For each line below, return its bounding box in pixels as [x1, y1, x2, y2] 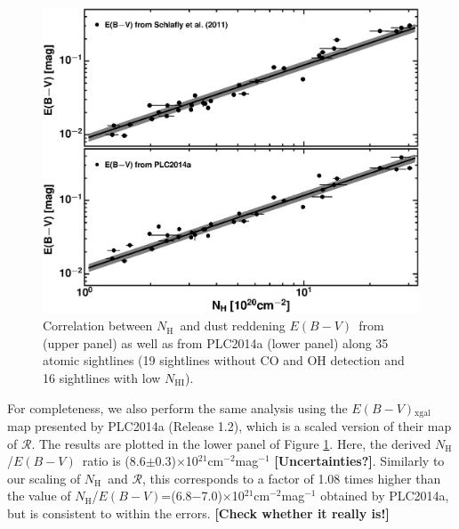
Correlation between [43, 316, 153, 335]
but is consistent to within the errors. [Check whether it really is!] [7, 503, 390, 522]
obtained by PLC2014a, [320, 486, 449, 505]
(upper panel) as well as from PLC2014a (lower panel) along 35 [43, 333, 389, 352]
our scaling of [7, 468, 81, 487]
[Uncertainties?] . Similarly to [274, 452, 445, 470]
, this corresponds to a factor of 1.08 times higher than [141, 468, 441, 487]
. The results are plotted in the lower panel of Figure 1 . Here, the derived [31, 434, 431, 452]
